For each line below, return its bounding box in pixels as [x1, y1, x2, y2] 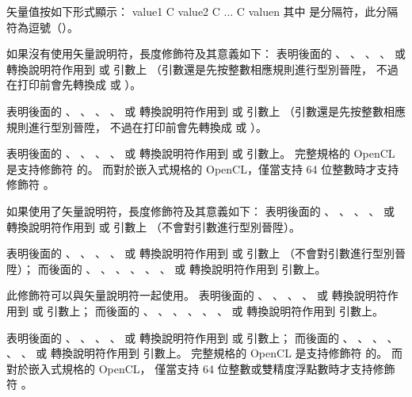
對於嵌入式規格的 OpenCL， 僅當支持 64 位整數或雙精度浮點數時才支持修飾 [6, 360, 395, 376]
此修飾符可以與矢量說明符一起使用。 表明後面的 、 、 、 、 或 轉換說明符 [6, 287, 387, 303]
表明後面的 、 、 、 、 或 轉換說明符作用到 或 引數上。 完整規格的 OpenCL [6, 145, 395, 162]
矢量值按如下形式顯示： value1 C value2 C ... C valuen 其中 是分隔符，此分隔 [6, 3, 399, 19]
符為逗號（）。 [6, 18, 78, 35]
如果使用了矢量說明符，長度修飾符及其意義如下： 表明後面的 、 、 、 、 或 [6, 202, 395, 219]
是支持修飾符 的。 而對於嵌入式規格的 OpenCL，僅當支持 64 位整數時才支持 [6, 160, 399, 177]
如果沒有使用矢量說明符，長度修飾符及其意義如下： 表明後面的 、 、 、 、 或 [6, 45, 406, 62]
